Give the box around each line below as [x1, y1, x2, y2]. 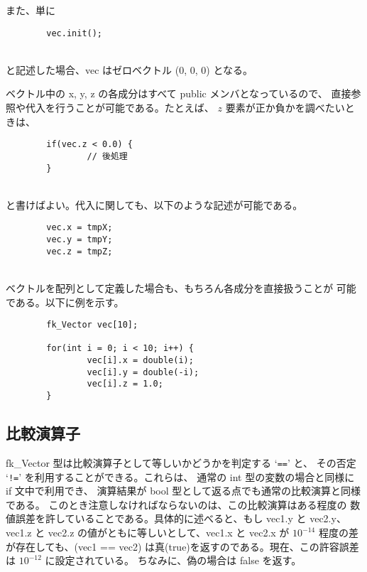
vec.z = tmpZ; [46, 246, 113, 257]
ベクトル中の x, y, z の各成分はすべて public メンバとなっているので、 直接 [6, 86, 351, 101]
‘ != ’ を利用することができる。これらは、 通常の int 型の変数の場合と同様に [6, 469, 355, 484]
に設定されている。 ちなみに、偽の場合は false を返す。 [45, 553, 302, 568]
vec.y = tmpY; [46, 234, 113, 245]
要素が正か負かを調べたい [225, 100, 345, 115]
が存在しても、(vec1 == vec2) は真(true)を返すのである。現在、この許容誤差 [6, 539, 359, 554]
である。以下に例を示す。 [6, 294, 124, 309]
